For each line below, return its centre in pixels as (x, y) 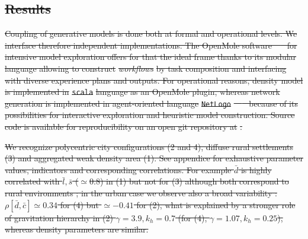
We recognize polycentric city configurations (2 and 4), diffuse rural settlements (149, 146)
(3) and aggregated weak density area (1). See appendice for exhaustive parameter (154, 158)
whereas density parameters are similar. (77, 229)
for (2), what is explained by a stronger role (216, 204)
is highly (256, 169)
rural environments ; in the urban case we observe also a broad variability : (141, 193)
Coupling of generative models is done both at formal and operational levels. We (151, 34)
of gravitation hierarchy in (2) (59, 217)
